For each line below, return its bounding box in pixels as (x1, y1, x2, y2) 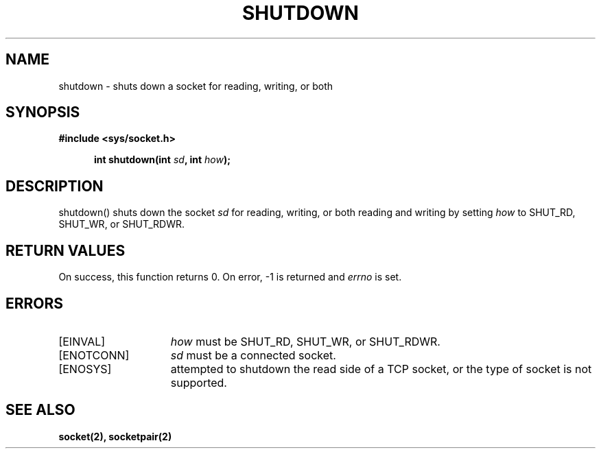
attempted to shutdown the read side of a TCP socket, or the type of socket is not (170, 361, 592, 376)
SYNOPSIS (5, 104, 80, 121)
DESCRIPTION (5, 177, 104, 195)
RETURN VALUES (5, 241, 126, 259)
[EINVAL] (58, 334, 106, 348)
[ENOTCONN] (58, 348, 130, 362)
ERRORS (5, 294, 64, 312)
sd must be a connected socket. (170, 348, 336, 362)
